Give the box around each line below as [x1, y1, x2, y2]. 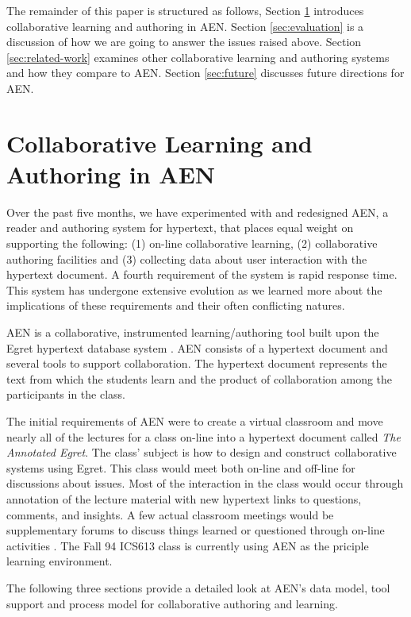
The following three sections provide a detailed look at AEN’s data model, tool [6, 579, 390, 596]
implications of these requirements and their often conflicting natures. [6, 297, 345, 314]
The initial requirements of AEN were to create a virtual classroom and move [6, 413, 383, 429]
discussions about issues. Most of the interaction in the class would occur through [6, 475, 404, 492]
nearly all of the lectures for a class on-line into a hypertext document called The [6, 428, 401, 445]
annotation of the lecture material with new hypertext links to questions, [6, 490, 362, 507]
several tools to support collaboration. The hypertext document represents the [6, 355, 387, 372]
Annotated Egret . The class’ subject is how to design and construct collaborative [6, 444, 397, 461]
